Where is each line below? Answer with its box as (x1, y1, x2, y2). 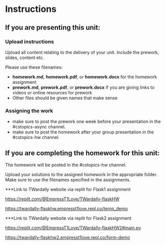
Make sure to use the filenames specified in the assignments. (5, 177, 131, 183)
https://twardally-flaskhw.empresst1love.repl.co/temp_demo (5, 205, 128, 211)
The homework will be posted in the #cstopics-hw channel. (5, 162, 127, 168)
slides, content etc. (5, 55, 44, 61)
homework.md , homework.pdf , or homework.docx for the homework (12, 73, 158, 80)
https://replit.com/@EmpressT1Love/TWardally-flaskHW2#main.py (5, 225, 141, 231)
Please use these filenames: (5, 64, 63, 70)
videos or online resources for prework (12, 89, 92, 95)
